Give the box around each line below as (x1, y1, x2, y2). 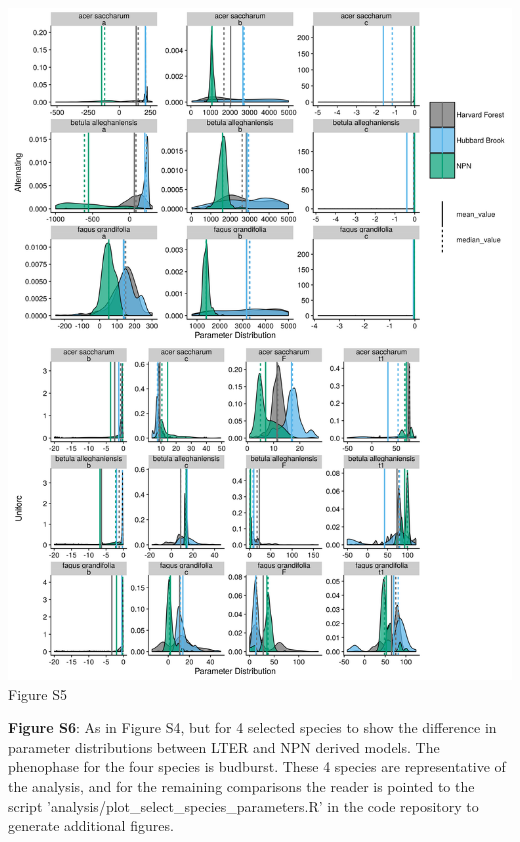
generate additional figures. (8, 815, 174, 836)
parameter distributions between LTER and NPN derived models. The (8, 736, 440, 757)
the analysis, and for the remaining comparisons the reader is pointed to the (8, 775, 475, 796)
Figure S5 (8, 683, 67, 704)
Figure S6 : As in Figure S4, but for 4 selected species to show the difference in (8, 717, 497, 738)
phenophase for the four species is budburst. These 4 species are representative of (8, 756, 506, 777)
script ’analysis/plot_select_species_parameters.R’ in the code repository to (8, 795, 479, 816)
